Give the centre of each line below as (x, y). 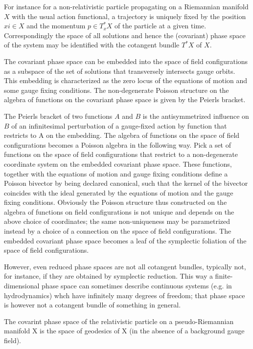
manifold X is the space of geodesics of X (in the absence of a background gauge (124, 331)
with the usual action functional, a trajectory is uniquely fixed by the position (129, 16)
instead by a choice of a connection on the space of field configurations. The (118, 231)
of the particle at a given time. (161, 26)
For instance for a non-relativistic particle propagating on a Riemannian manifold (126, 6)
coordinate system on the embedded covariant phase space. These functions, (118, 164)
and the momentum (56, 26)
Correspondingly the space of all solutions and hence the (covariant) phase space (125, 35)
